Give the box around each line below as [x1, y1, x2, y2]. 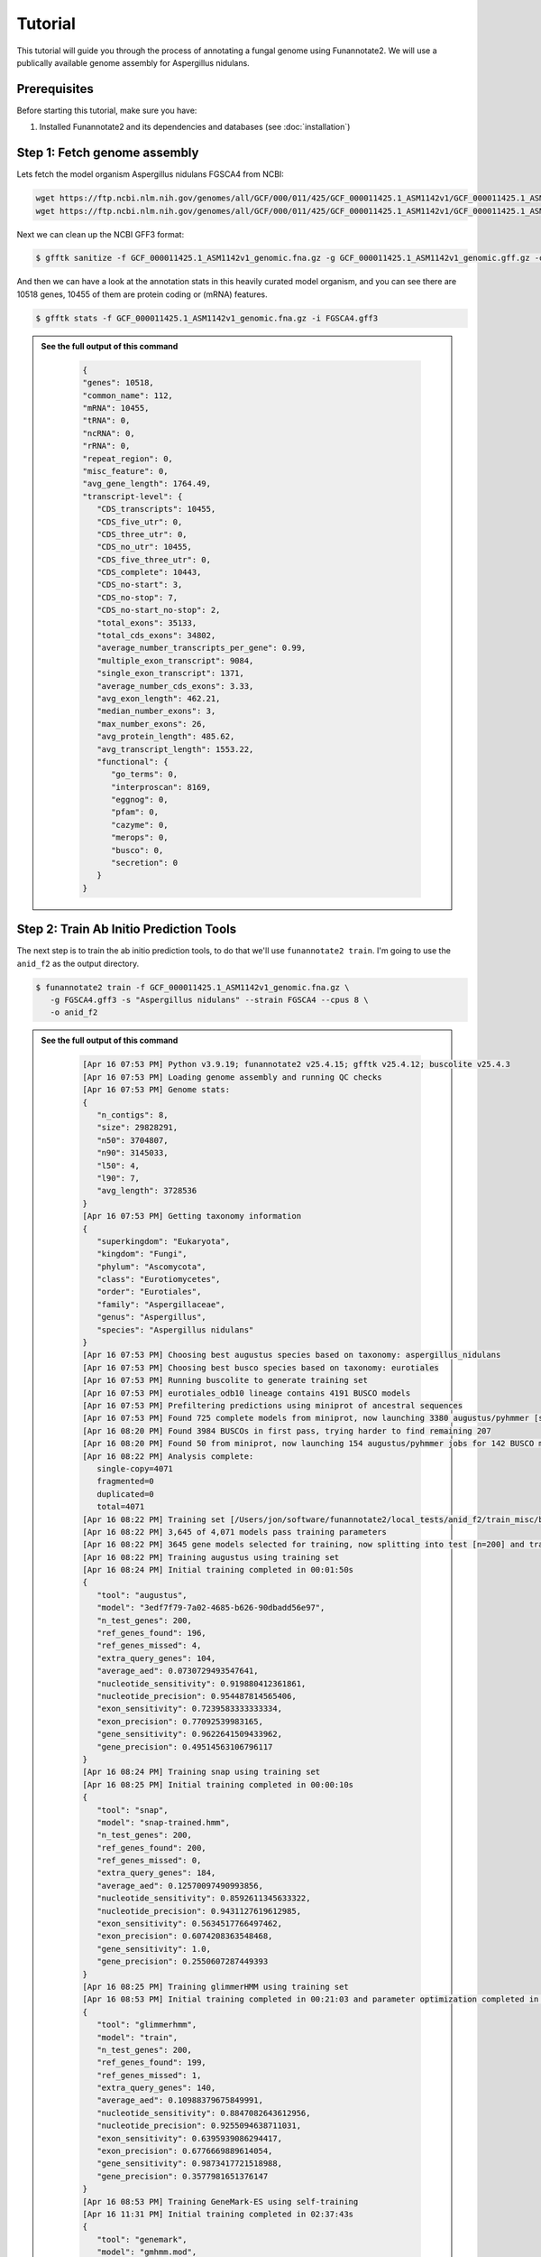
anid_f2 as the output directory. [16, 958, 140, 969]
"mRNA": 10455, [82, 403, 150, 413]
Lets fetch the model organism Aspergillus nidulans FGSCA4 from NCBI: [16, 169, 284, 180]
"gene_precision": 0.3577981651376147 [96, 2171, 269, 2181]
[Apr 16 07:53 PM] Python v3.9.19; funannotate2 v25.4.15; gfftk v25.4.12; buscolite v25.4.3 [82, 1059, 511, 1070]
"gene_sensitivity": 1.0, [96, 1944, 212, 1954]
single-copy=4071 [96, 1463, 173, 1473]
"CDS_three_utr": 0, [96, 529, 188, 539]
